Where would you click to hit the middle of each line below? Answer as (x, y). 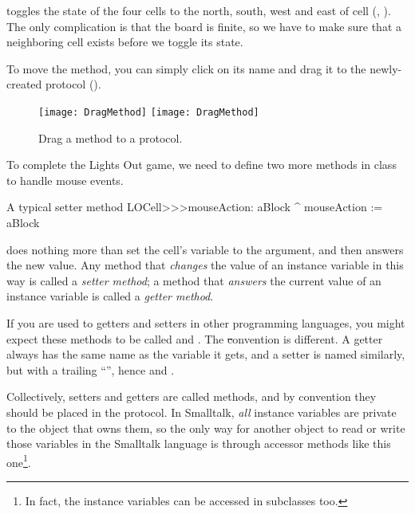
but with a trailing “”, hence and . (91, 369)
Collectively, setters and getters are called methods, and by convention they (192, 396)
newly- (386, 68)
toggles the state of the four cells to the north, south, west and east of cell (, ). (199, 10)
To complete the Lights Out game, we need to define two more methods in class (202, 165)
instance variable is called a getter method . (110, 296)
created (24, 84)
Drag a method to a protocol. (111, 137)
